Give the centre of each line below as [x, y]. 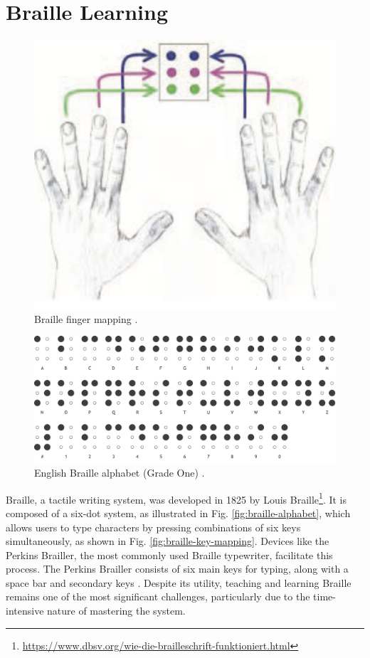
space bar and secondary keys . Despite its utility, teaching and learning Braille [179, 582]
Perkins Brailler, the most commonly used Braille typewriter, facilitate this [169, 554]
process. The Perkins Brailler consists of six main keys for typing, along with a [177, 569]
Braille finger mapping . [86, 318]
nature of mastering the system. [116, 611]
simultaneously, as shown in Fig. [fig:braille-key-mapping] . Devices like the [168, 541]
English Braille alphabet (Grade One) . [120, 473]
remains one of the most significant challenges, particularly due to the [158, 596]
